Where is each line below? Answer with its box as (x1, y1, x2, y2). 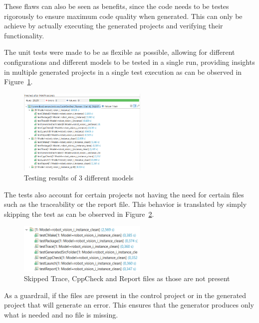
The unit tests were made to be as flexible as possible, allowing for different (4, 47, 235, 57)
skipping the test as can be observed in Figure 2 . (4, 208, 154, 219)
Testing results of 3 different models (24, 172, 134, 182)
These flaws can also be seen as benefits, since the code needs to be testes (4, 1, 229, 11)
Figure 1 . (4, 76, 33, 87)
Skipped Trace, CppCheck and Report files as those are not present (24, 273, 230, 284)
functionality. (4, 30, 44, 40)
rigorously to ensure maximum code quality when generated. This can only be (4, 10, 243, 21)
